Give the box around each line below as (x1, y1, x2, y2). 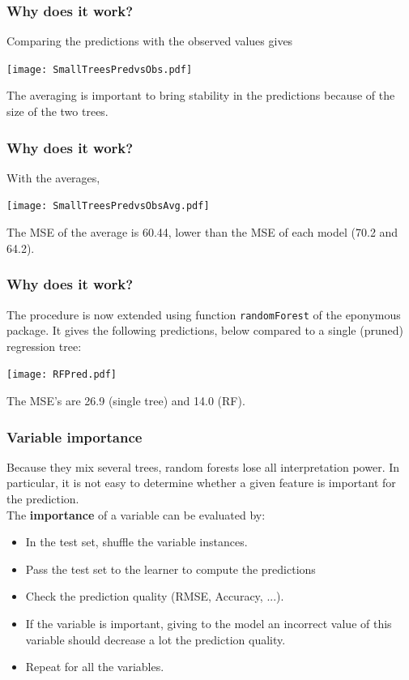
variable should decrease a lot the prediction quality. (25, 631, 286, 648)
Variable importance (6, 426, 143, 447)
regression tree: (6, 337, 82, 354)
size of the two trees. (6, 103, 109, 120)
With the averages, (6, 169, 100, 186)
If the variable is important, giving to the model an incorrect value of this (25, 615, 392, 631)
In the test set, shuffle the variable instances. (25, 533, 248, 550)
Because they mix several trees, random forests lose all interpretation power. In (6, 458, 400, 475)
